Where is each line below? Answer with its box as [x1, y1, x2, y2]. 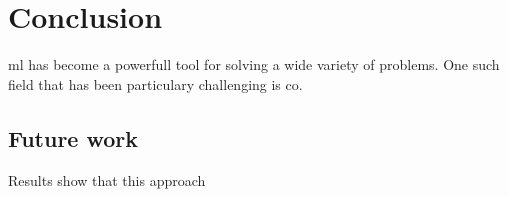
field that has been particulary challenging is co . [8, 73, 303, 94]
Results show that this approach [8, 169, 206, 190]
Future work [8, 122, 139, 153]
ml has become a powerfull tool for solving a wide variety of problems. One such [8, 54, 500, 75]
